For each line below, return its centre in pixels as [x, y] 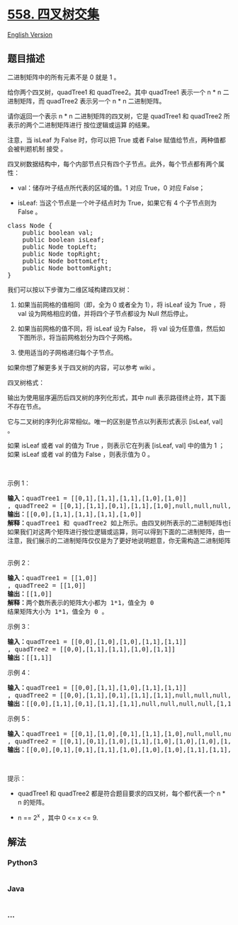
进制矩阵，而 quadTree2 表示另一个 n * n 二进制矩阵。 [86, 101]
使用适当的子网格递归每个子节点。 [67, 352]
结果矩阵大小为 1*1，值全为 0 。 [58, 611]
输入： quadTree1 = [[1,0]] [52, 578]
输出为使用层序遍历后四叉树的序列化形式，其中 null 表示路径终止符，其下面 [117, 397]
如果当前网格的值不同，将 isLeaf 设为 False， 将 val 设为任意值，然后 [118, 328]
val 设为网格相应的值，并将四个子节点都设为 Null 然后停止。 [105, 313]
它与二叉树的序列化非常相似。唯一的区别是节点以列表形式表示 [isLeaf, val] [115, 421]
